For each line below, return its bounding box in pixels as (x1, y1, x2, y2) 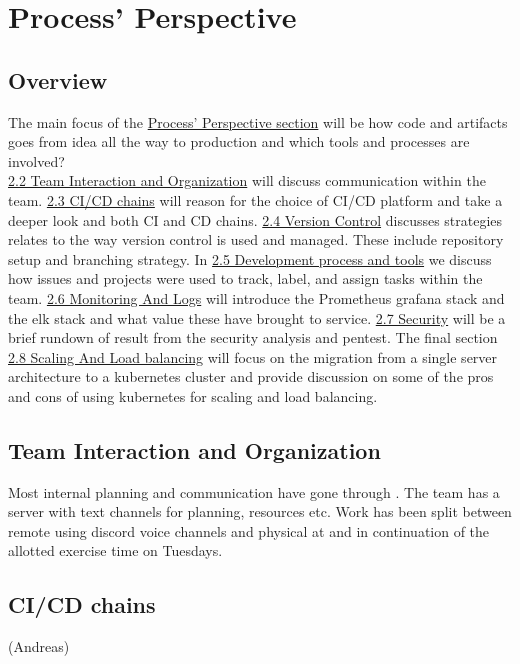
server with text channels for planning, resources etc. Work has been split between (8, 501, 512, 522)
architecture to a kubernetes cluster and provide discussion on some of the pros (8, 366, 494, 387)
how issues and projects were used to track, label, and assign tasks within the (8, 268, 483, 289)
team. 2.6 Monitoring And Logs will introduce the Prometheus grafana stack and (8, 287, 505, 308)
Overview (8, 64, 108, 95)
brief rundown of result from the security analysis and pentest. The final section (8, 327, 498, 348)
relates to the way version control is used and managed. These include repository (8, 229, 504, 250)
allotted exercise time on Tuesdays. (8, 540, 223, 561)
